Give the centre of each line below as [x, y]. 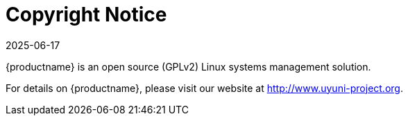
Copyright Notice [86, 15]
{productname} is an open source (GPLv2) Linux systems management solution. [188, 66]
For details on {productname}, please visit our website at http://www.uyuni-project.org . [204, 88]
